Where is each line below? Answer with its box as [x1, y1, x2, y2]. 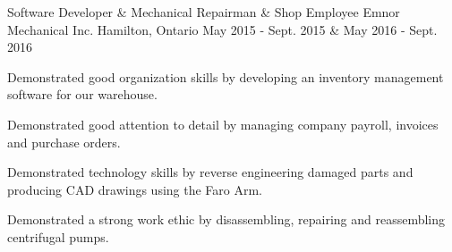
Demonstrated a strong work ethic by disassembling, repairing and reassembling [7, 210, 446, 229]
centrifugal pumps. [7, 227, 109, 246]
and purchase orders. [7, 132, 121, 151]
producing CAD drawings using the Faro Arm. [7, 180, 263, 198]
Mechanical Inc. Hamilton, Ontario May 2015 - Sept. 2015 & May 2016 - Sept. [7, 20, 438, 38]
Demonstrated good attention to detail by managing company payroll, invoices [7, 114, 439, 133]
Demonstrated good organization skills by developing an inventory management [7, 67, 444, 86]
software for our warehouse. [7, 85, 158, 104]
